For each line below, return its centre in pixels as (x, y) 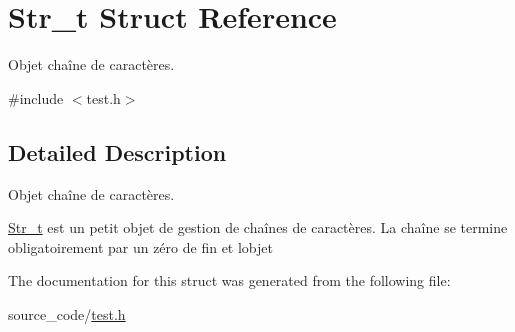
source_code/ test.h (67, 313)
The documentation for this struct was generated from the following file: (229, 280)
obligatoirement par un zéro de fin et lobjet (140, 246)
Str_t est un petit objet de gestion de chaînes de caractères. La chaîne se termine (258, 227)
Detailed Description (117, 151)
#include (36, 97)
